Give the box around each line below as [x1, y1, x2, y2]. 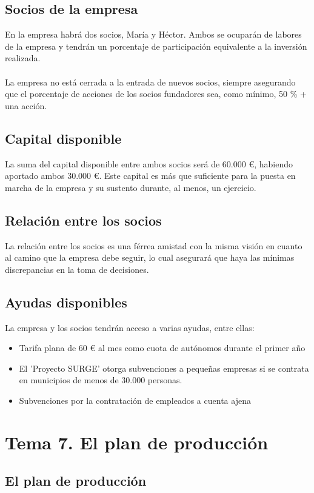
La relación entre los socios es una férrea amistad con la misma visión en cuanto [5, 239, 302, 252]
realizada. [5, 52, 41, 64]
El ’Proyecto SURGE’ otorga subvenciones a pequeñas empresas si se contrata [19, 361, 309, 374]
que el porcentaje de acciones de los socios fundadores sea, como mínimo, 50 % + [5, 87, 307, 100]
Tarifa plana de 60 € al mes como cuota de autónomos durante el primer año [19, 341, 306, 354]
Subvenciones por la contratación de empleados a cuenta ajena [19, 394, 251, 406]
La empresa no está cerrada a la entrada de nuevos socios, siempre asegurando [5, 75, 296, 88]
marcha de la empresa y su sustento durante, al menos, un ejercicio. [5, 181, 256, 193]
